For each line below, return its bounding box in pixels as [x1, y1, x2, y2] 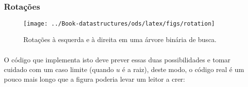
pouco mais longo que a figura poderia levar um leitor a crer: [4, 73, 185, 84]
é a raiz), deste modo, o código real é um [122, 64, 244, 74]
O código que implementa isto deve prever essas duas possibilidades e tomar [4, 55, 230, 65]
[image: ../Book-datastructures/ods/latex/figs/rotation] [23, 20, 215, 28]
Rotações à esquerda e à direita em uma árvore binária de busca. [23, 34, 217, 44]
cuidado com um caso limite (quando [4, 64, 114, 74]
